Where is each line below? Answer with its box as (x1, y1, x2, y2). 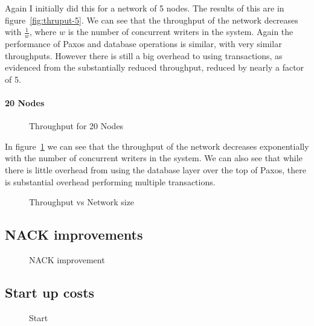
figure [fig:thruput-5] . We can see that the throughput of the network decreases (5, 13, 298, 26)
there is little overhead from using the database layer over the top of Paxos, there (5, 163, 306, 176)
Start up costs (5, 283, 95, 301)
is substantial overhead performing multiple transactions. (5, 175, 216, 188)
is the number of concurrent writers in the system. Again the (68, 25, 293, 38)
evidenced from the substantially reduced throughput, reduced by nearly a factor (5, 61, 304, 74)
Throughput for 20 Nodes (29, 120, 124, 132)
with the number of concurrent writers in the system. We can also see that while (5, 152, 303, 164)
